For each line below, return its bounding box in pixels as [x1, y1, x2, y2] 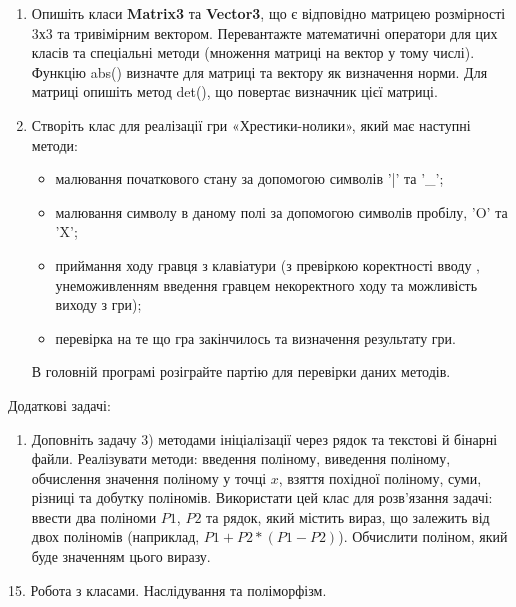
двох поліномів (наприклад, [31, 526, 200, 547]
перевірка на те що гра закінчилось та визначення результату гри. [55, 327, 456, 348]
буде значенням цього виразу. [31, 546, 211, 567]
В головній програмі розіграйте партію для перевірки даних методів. [31, 361, 451, 382]
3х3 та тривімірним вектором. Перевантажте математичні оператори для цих [31, 22, 498, 43]
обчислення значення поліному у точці [31, 467, 267, 488]
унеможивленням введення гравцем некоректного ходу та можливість [55, 274, 478, 295]
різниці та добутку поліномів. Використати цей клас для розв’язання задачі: [31, 487, 493, 508]
